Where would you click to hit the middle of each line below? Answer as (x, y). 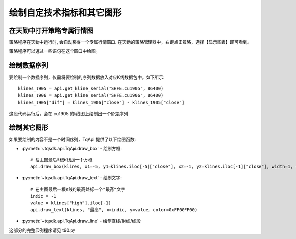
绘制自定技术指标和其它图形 (65, 13)
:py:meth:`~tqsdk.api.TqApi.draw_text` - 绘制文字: (72, 178)
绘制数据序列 (29, 65)
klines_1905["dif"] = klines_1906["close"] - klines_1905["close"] (101, 102)
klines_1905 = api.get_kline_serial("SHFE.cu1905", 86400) (91, 88)
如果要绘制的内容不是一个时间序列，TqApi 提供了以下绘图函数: (73, 139)
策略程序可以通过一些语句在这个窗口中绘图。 (55, 51)
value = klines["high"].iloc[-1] (71, 203)
